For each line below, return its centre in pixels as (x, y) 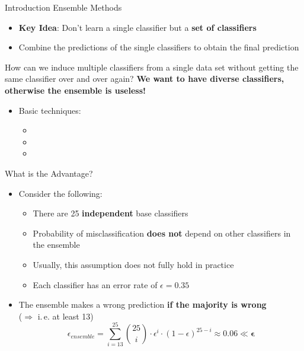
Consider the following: (60, 193)
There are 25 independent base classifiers (111, 213)
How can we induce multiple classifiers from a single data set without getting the (152, 67)
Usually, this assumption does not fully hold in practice (133, 264)
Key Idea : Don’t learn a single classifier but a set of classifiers (137, 27)
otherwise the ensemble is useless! (75, 90)
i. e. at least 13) (65, 316)
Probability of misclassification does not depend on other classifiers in (162, 233)
